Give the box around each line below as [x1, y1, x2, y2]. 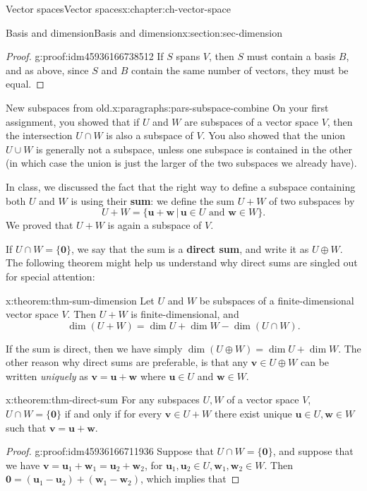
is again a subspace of [107, 218, 202, 232]
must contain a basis [246, 49, 336, 64]
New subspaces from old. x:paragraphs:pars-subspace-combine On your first [6, 100, 329, 114]
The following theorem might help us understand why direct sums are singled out [6, 255, 358, 270]
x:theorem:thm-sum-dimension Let [6, 292, 155, 307]
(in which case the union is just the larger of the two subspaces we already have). [6, 155, 357, 170]
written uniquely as [6, 368, 88, 383]
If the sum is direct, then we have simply [6, 341, 183, 355]
